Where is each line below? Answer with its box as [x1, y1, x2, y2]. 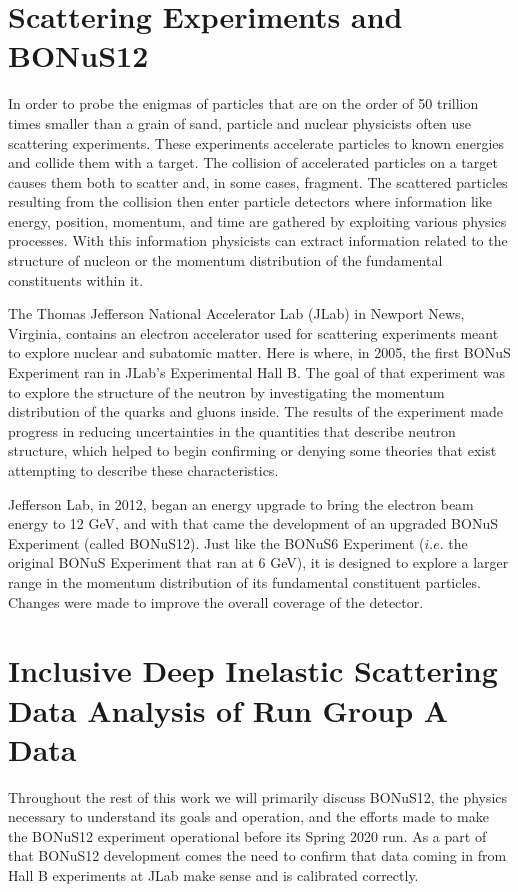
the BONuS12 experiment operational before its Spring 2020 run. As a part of [8, 825, 487, 846]
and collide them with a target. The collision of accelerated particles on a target [8, 152, 498, 173]
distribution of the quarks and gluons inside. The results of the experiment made [8, 401, 503, 422]
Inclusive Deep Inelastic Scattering [8, 650, 498, 691]
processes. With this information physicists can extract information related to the [8, 230, 508, 251]
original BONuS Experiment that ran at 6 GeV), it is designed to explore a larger [8, 552, 509, 573]
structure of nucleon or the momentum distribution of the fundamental [8, 250, 443, 271]
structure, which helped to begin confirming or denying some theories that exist [8, 440, 497, 461]
